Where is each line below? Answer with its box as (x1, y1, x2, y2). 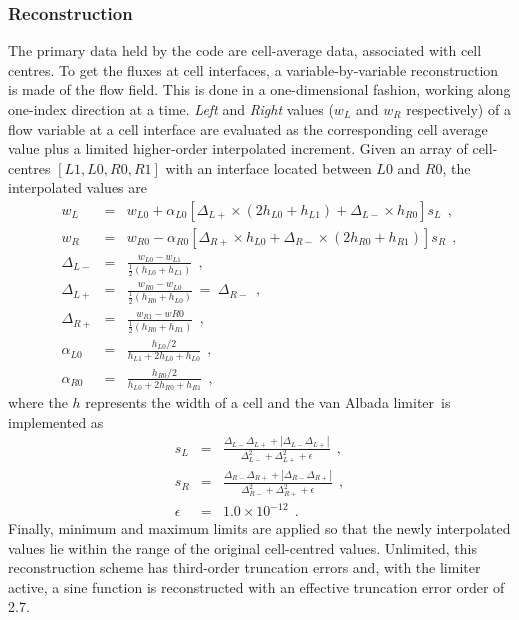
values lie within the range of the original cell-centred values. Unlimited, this (8, 537, 477, 558)
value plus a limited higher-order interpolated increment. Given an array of (8, 138, 468, 159)
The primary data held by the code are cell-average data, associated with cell (8, 40, 482, 61)
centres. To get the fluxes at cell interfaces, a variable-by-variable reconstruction (8, 59, 499, 80)
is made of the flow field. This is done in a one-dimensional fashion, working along (8, 79, 511, 100)
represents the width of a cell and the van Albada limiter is (85, 392, 451, 413)
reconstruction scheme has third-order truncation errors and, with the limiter (8, 557, 481, 578)
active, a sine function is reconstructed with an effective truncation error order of (8, 576, 505, 597)
